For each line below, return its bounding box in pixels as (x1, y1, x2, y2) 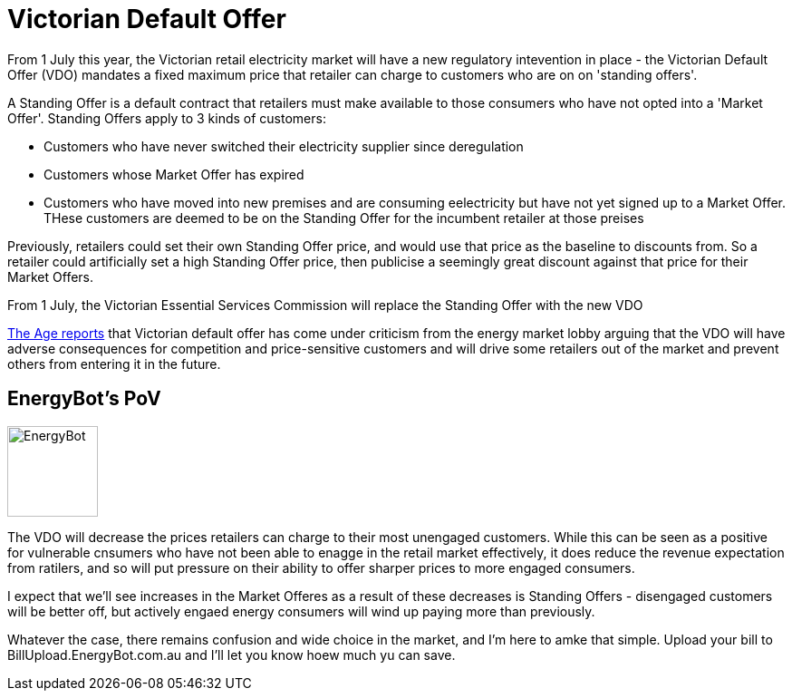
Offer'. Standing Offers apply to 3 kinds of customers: (7, 110, 326, 126)
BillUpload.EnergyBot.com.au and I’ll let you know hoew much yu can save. (7, 646, 456, 663)
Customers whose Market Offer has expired (43, 166, 304, 182)
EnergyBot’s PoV (7, 387, 161, 411)
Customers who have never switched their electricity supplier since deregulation (43, 138, 524, 154)
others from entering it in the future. (7, 355, 221, 372)
